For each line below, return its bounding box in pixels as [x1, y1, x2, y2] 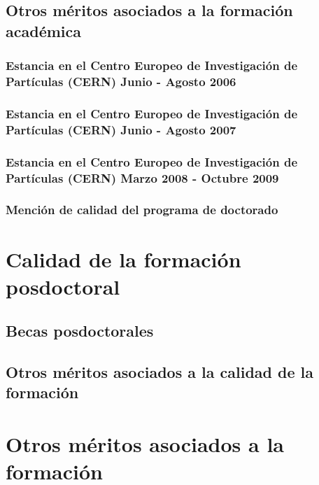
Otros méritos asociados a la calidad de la [6, 361, 313, 383]
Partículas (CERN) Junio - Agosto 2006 [6, 73, 236, 90]
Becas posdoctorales [6, 320, 154, 342]
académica [6, 20, 81, 41]
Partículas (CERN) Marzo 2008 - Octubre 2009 [6, 169, 279, 186]
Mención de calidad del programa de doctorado [6, 201, 278, 218]
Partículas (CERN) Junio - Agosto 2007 [6, 120, 236, 138]
